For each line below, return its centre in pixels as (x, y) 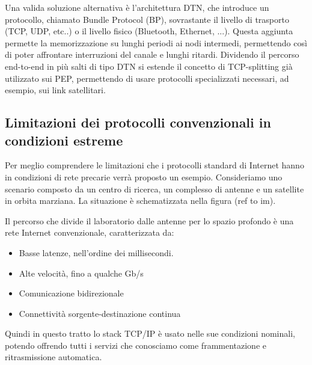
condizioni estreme (64, 140)
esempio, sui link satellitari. (55, 90)
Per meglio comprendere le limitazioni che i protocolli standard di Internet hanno (154, 165)
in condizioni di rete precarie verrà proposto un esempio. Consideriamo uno (144, 176)
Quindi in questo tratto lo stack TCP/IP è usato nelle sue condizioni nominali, (150, 333)
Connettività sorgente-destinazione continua (100, 313)
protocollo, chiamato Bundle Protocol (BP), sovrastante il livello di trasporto (147, 19)
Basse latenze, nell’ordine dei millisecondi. (96, 252)
